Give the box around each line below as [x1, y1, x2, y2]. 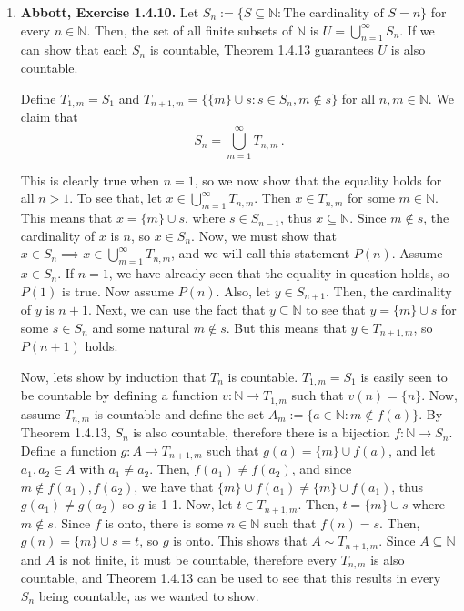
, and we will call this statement [171, 244, 350, 263]
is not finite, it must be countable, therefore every [59, 549, 337, 568]
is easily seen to [360, 366, 448, 386]
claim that [20, 107, 78, 126]
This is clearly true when [20, 170, 160, 189]
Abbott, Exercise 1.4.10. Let [20, 3, 199, 21]
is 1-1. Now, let [148, 495, 233, 514]
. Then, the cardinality [326, 281, 452, 300]
